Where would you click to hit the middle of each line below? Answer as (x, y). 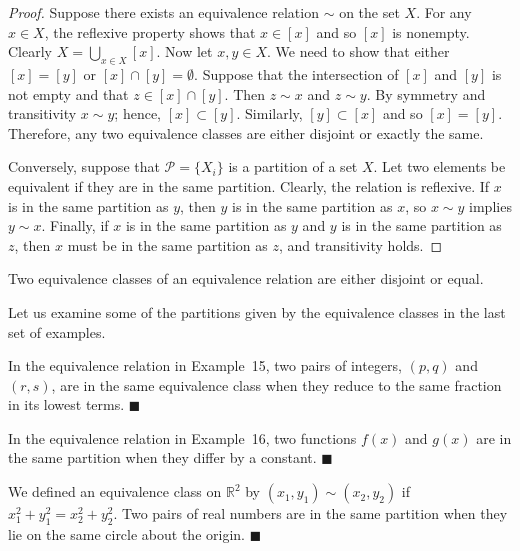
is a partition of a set (293, 166)
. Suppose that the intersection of (296, 73)
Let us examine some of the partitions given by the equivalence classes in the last (257, 311)
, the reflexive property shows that (150, 31)
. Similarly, (269, 113)
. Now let (184, 51)
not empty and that (68, 93)
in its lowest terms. (66, 404)
